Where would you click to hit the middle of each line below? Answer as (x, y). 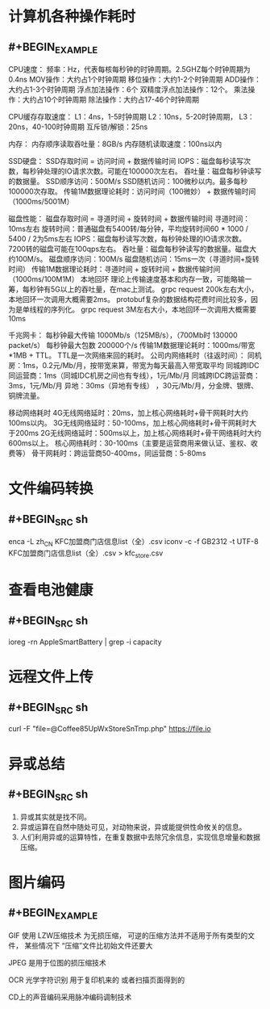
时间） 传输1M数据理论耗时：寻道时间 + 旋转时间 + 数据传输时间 (114, 269)
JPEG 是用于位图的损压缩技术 (57, 962)
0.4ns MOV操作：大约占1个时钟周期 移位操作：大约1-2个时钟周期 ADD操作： (135, 80)
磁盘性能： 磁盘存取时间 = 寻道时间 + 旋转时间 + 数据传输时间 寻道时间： (129, 219)
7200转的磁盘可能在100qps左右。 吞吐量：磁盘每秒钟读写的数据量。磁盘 (129, 249)
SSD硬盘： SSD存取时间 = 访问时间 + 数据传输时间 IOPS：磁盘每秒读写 (126, 161)
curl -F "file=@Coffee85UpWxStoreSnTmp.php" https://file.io (110, 729)
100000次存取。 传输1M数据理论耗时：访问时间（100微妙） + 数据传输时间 (132, 191)
